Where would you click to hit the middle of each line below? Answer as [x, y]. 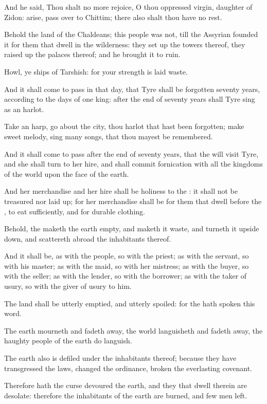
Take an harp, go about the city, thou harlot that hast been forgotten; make [124, 126]
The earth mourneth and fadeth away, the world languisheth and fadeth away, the [133, 330]
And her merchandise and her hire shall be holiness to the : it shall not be [121, 191]
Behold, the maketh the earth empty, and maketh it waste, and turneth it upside [132, 228]
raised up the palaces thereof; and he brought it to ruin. [92, 54]
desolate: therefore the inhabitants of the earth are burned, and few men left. [126, 395]
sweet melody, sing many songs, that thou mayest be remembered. [109, 136]
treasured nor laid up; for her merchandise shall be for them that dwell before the [133, 201]
